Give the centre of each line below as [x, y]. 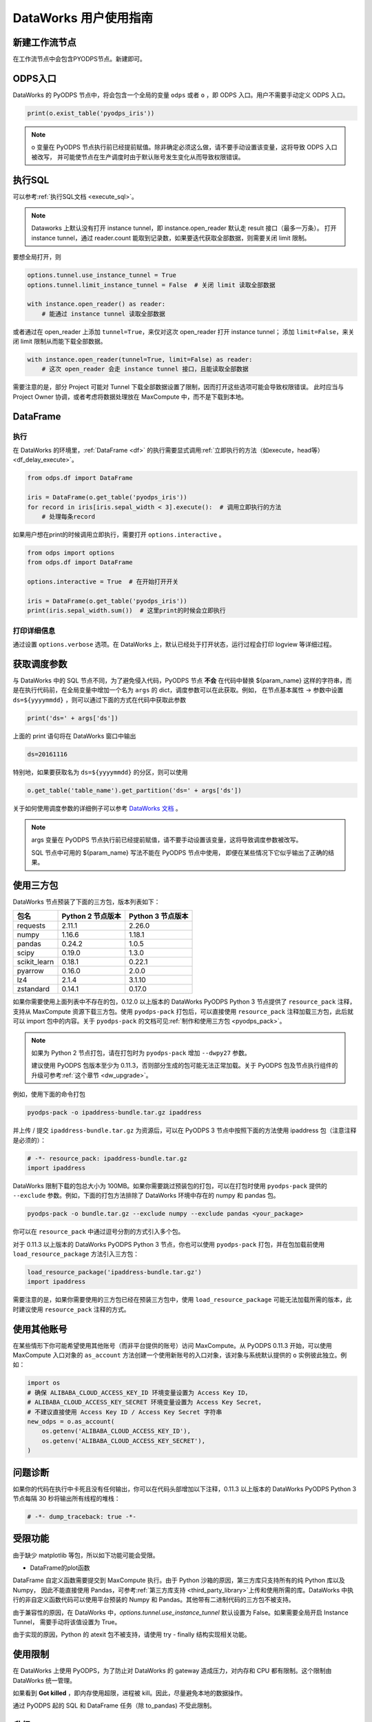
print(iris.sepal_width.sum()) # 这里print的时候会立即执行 [126, 611]
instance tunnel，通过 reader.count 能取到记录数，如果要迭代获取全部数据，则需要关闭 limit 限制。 [171, 238]
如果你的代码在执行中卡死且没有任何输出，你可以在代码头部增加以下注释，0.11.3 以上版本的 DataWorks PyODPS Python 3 [185, 1488]
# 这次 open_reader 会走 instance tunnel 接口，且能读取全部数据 [145, 369]
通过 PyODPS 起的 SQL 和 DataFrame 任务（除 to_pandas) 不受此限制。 [114, 1705]
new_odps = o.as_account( [71, 1422]
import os [44, 1383]
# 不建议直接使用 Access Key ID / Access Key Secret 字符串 [125, 1412]
